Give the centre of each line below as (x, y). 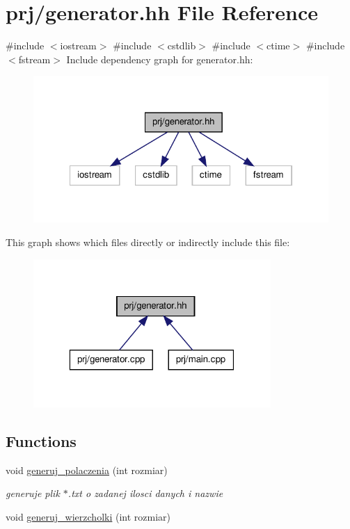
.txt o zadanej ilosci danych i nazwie (145, 493)
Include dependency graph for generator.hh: (160, 59)
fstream (34, 59)
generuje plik (33, 493)
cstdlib (182, 46)
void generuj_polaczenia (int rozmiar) (87, 470)
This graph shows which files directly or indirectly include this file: (148, 242)
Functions (41, 441)
